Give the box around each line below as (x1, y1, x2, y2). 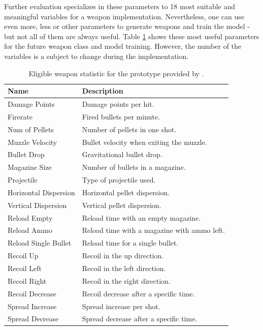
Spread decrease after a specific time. (82, 313, 198, 324)
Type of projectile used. (82, 174, 156, 185)
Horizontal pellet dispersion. (82, 187, 170, 197)
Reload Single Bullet (8, 237, 72, 248)
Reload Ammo (8, 225, 52, 235)
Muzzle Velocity (8, 136, 57, 147)
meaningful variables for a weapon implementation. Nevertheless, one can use (4, 11, 244, 21)
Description (82, 85, 123, 96)
